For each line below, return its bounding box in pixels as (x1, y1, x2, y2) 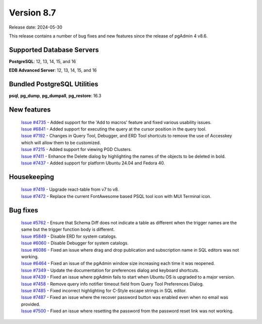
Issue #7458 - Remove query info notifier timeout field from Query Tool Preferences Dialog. (21, 281, 204, 287)
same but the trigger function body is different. (21, 227, 115, 232)
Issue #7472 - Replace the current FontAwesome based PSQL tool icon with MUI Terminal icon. (21, 193, 212, 199)
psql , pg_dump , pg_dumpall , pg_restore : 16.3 (9, 93, 101, 99)
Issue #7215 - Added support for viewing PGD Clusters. (21, 146, 132, 152)
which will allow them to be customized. (21, 140, 101, 146)
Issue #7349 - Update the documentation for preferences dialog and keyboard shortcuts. (21, 267, 199, 273)
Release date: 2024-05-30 (9, 24, 63, 30)
